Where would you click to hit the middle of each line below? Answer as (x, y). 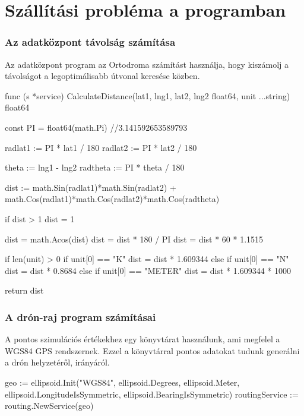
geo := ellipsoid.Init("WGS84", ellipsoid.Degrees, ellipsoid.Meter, (122, 382)
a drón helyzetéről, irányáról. (57, 362)
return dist (24, 290)
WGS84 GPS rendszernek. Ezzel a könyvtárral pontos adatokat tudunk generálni (152, 350)
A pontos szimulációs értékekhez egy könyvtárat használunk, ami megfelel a (142, 339)
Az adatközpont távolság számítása (90, 42)
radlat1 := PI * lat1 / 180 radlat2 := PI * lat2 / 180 (101, 147)
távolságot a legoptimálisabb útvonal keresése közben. (102, 76)
